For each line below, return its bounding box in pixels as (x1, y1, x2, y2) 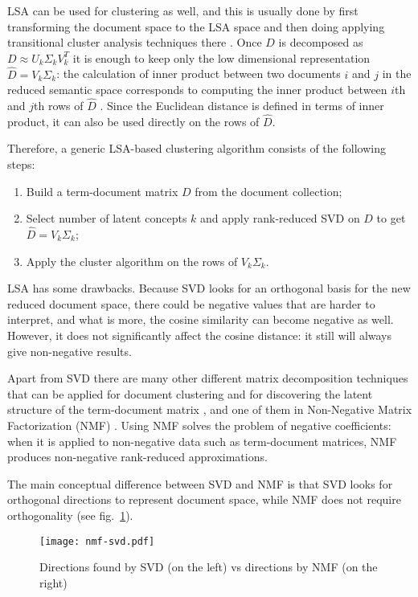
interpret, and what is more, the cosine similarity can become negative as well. (7, 311, 394, 328)
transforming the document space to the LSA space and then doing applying (7, 18, 385, 35)
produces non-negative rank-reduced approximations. (7, 448, 268, 465)
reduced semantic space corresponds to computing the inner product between (7, 81, 387, 98)
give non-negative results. (7, 342, 132, 359)
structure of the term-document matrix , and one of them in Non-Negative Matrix (7, 401, 412, 418)
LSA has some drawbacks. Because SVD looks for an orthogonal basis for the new (7, 280, 411, 296)
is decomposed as (278, 34, 363, 51)
